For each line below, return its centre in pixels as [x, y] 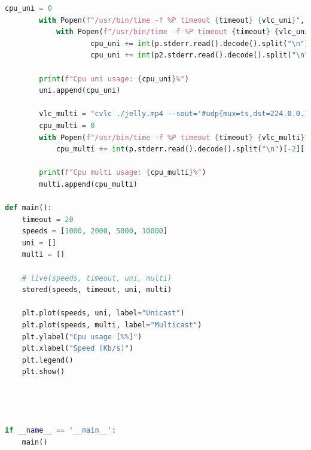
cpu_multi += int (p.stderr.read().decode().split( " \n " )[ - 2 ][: [182, 149]
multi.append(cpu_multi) [88, 184]
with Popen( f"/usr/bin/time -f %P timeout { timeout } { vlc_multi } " [174, 137]
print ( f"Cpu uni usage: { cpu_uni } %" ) [114, 79]
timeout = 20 [48, 219]
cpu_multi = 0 [67, 125]
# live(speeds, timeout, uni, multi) [97, 278]
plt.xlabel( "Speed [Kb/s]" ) [77, 349]
